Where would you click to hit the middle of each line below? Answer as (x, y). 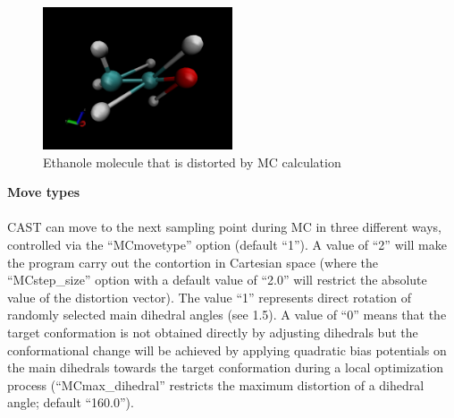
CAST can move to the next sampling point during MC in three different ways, (224, 227)
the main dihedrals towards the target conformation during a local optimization (226, 367)
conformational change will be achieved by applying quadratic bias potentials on (227, 350)
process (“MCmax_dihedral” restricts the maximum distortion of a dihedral (216, 384)
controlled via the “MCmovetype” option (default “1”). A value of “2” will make (227, 244)
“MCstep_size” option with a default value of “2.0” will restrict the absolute (217, 280)
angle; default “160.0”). (71, 402)
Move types (44, 192)
